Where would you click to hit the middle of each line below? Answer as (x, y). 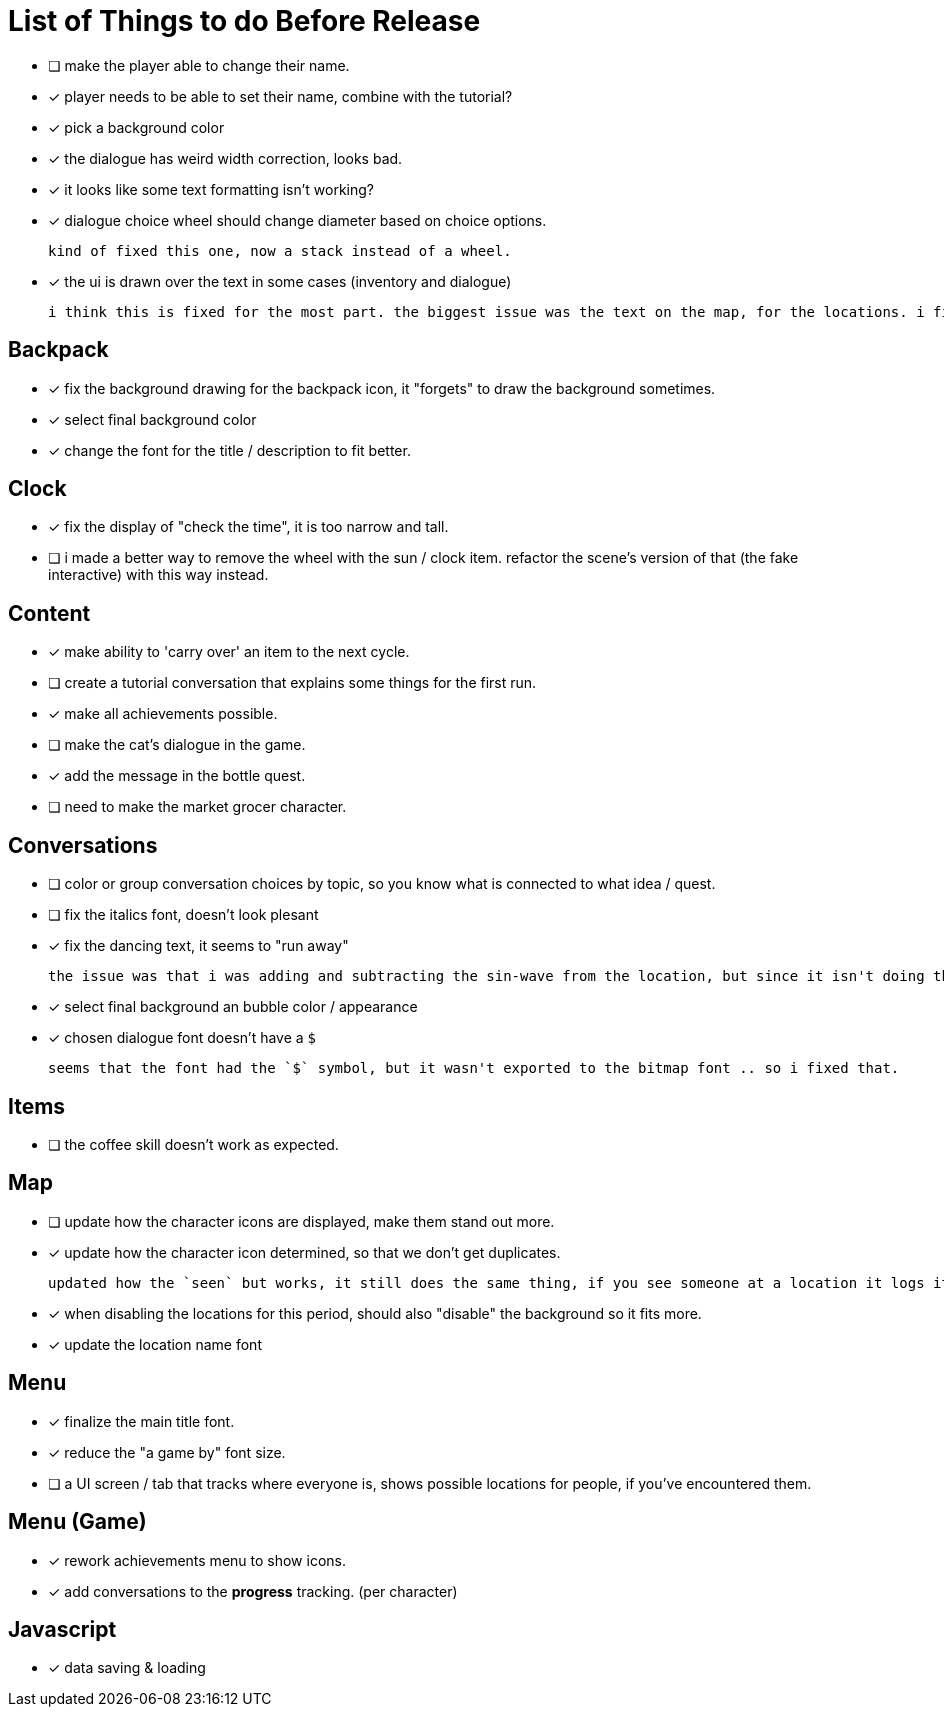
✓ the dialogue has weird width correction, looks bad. (225, 158)
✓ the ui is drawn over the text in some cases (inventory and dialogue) (280, 281)
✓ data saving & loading (127, 1668)
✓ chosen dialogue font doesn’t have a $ (182, 1038)
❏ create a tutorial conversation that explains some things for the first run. (292, 683)
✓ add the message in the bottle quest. (177, 776)
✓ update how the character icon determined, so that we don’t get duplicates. (304, 1252)
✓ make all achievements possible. (163, 714)
